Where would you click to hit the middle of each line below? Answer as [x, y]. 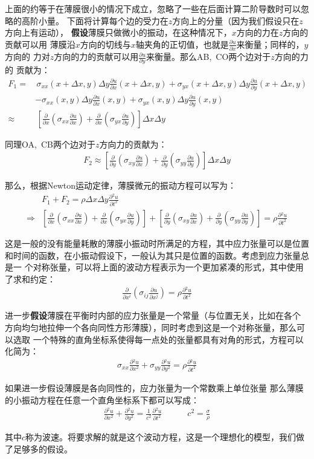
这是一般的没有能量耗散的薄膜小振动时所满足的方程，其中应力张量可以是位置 [157, 243]
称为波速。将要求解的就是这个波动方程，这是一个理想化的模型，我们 [161, 437]
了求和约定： [30, 278]
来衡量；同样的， [270, 44]
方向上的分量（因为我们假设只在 [236, 20]
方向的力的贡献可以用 [96, 57]
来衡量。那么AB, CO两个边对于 [209, 57]
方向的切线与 [105, 44]
